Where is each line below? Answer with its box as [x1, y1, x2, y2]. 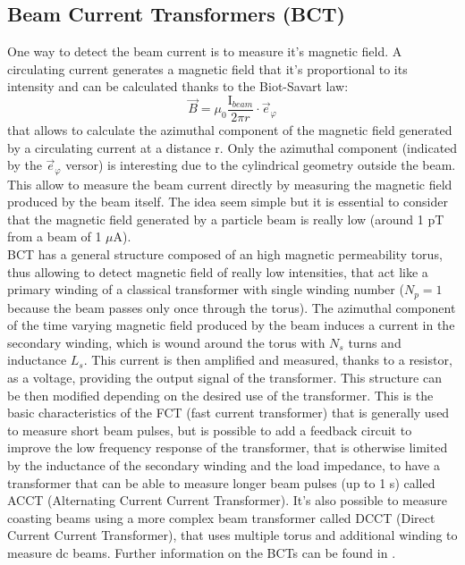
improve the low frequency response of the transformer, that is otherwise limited [7, 438, 448, 457]
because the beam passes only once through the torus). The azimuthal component [7, 298, 456, 316]
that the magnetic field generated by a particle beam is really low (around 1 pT [7, 209, 444, 228]
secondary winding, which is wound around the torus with [7, 333, 325, 351]
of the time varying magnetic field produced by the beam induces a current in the [7, 316, 455, 334]
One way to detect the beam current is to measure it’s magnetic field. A [7, 42, 402, 61]
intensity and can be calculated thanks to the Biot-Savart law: [7, 77, 349, 96]
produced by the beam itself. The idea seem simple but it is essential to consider [7, 192, 448, 211]
